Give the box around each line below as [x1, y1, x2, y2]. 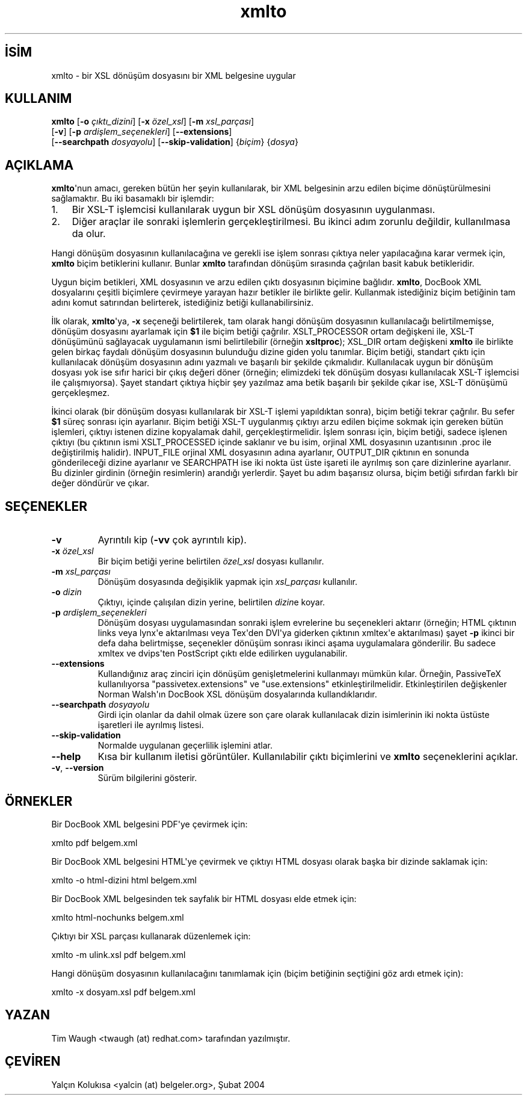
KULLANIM [5, 91, 72, 107]
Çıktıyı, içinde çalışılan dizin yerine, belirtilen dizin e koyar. [97, 597, 325, 608]
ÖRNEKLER [5, 793, 73, 809]
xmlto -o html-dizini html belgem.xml [51, 874, 197, 885]
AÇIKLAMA [5, 157, 74, 173]
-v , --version [51, 762, 104, 773]
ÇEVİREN [5, 1054, 61, 1069]
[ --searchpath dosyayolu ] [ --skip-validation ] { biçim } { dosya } [51, 137, 298, 147]
